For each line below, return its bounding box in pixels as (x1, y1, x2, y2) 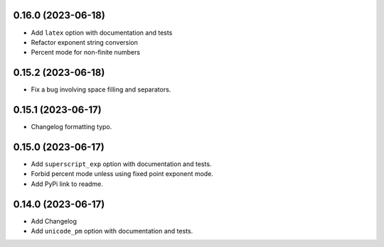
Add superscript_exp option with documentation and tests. (31, 160, 212, 168)
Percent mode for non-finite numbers (31, 48, 141, 57)
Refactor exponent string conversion (31, 38, 139, 46)
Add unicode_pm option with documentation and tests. (31, 227, 193, 236)
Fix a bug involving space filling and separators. (31, 85, 171, 94)
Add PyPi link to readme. (31, 180, 103, 188)
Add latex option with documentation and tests (31, 28, 173, 37)
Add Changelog (31, 216, 78, 225)
